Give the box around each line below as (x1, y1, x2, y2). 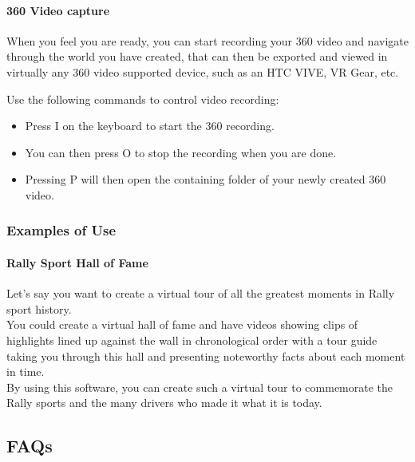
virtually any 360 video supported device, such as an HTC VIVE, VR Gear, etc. (6, 63, 399, 80)
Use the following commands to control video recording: (6, 90, 279, 107)
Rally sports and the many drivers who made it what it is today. (6, 394, 322, 411)
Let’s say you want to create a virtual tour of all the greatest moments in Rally (6, 285, 395, 302)
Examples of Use (6, 220, 117, 240)
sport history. (6, 300, 72, 317)
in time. (6, 363, 45, 380)
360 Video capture (6, 2, 110, 18)
